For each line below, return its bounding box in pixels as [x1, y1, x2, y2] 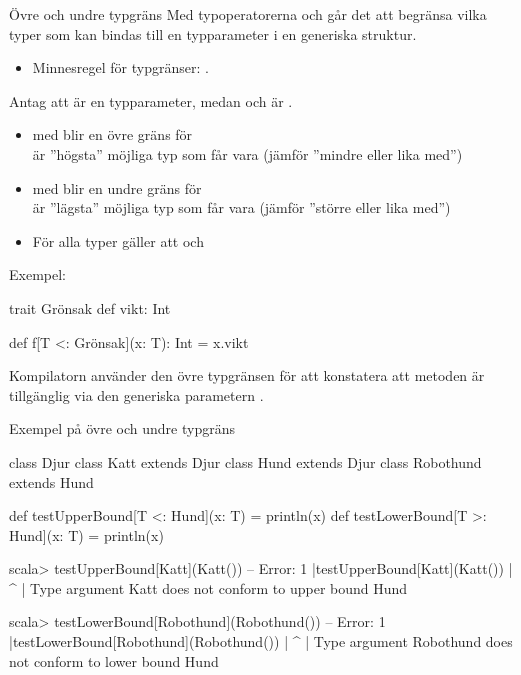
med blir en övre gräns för [32, 124, 193, 145]
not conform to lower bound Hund [9, 650, 219, 671]
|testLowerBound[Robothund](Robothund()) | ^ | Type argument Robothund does [9, 631, 513, 652]
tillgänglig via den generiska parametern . [9, 384, 264, 405]
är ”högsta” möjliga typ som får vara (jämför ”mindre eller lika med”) [32, 143, 463, 164]
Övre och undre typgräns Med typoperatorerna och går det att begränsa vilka [9, 4, 487, 24]
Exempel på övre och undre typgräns [9, 418, 235, 439]
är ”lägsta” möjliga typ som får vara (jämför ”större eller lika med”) [32, 197, 451, 218]
